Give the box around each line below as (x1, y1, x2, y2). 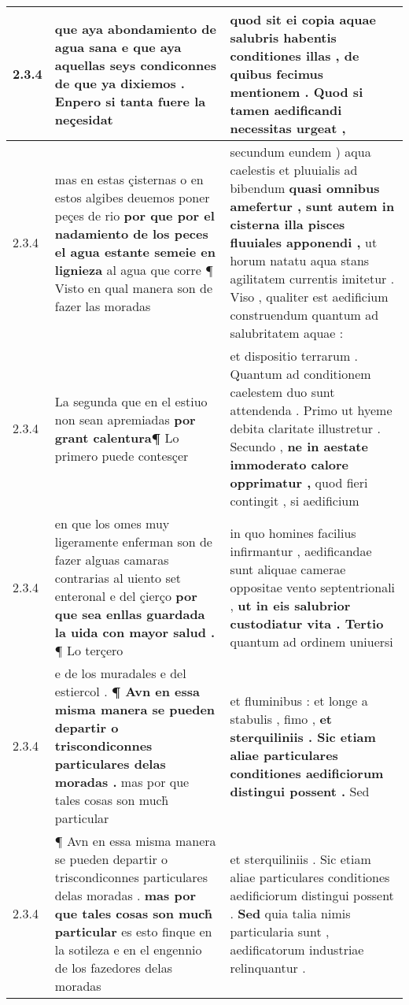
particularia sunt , (230, 922, 330, 940)
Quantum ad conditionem (230, 365, 371, 383)
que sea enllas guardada (54, 605, 205, 623)
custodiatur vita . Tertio (230, 614, 384, 632)
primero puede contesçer (54, 446, 189, 465)
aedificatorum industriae (230, 940, 364, 959)
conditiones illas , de (230, 46, 359, 65)
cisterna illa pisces (230, 215, 345, 233)
